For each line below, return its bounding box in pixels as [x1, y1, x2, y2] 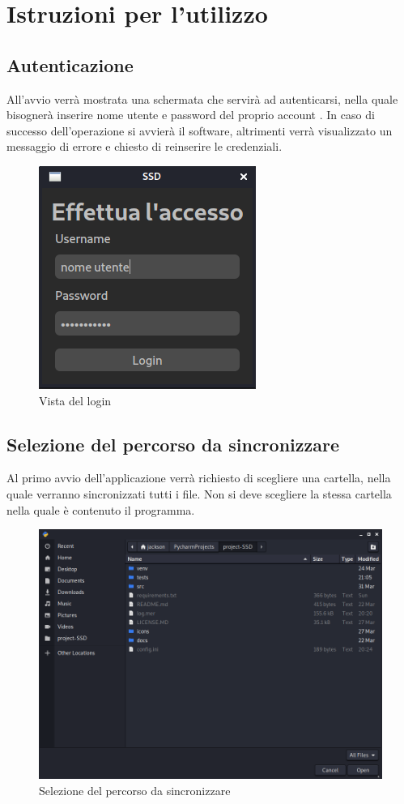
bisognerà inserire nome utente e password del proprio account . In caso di [6, 106, 375, 123]
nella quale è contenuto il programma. [6, 501, 195, 518]
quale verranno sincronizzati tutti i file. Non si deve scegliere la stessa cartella [6, 485, 392, 502]
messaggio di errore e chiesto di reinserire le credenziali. [6, 138, 283, 155]
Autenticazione [6, 52, 134, 77]
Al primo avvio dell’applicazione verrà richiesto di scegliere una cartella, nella [6, 469, 391, 486]
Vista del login [39, 391, 112, 408]
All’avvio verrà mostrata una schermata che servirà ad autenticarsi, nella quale [6, 90, 398, 107]
